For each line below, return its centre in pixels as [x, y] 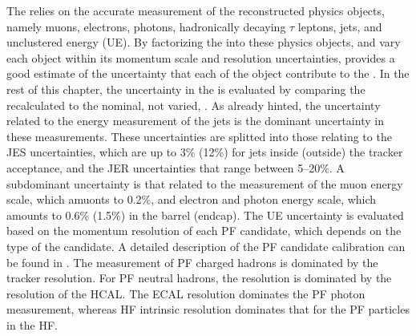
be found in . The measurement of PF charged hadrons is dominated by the [192, 262]
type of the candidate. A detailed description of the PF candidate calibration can [206, 246]
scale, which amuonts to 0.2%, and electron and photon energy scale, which [192, 199]
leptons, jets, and [340, 26]
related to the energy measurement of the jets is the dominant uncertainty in [195, 121]
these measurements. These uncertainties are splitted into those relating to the [199, 136]
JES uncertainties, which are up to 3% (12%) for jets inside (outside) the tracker [205, 152]
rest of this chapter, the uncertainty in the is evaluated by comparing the [186, 89]
